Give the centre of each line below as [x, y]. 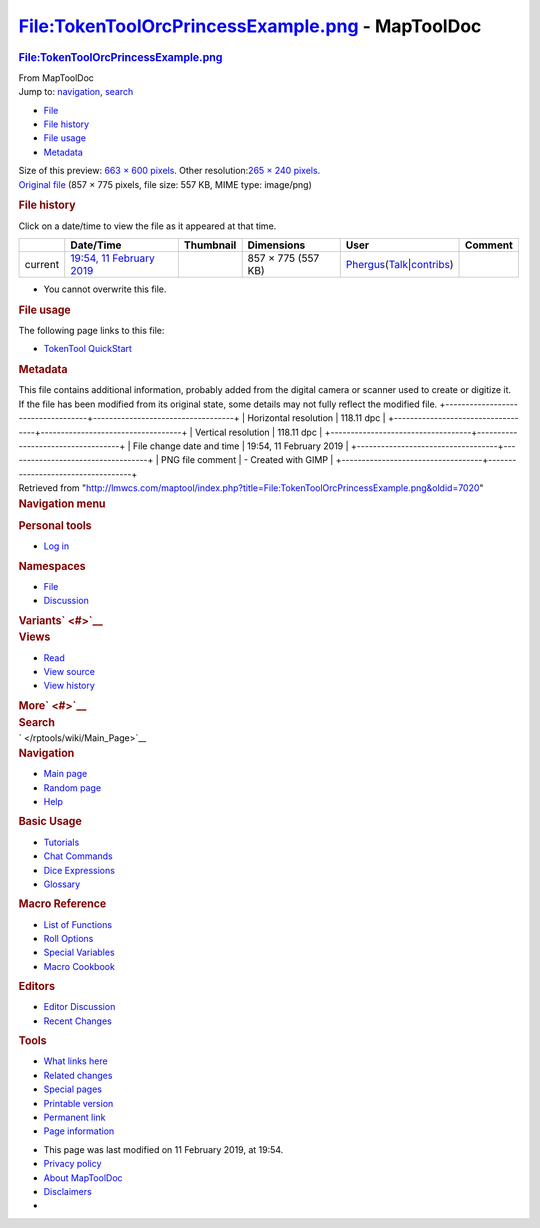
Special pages [73, 1089]
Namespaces [52, 566]
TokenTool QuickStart [87, 349]
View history [69, 686]
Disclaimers [67, 1191]
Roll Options [68, 938]
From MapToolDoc [56, 77]
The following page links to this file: [91, 331]
